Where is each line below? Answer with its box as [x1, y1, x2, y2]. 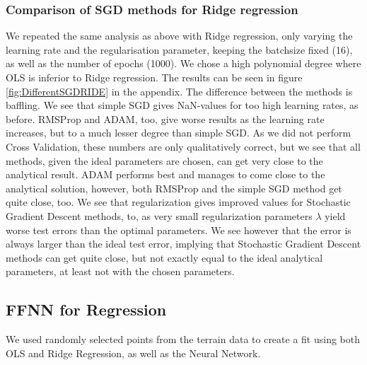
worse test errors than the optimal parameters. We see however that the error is [6, 222, 351, 237]
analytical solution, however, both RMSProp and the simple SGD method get [6, 180, 342, 195]
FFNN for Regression [6, 299, 167, 320]
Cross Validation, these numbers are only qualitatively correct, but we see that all [6, 139, 361, 153]
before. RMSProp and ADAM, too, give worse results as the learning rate [6, 111, 325, 126]
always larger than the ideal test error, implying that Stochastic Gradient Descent [6, 236, 361, 251]
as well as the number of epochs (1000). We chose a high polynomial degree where [6, 56, 361, 71]
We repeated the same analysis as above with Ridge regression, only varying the [6, 28, 353, 43]
